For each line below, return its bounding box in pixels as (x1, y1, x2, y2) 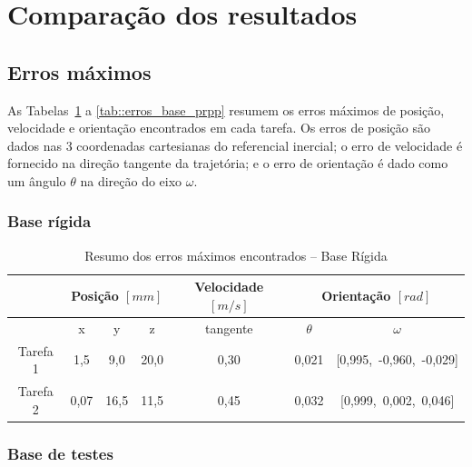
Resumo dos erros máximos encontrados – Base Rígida (84, 245, 388, 264)
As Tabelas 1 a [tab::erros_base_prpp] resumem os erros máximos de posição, (7, 100, 445, 119)
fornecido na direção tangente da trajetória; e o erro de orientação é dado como (7, 154, 448, 173)
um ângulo (7, 171, 66, 190)
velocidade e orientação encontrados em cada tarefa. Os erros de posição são (7, 118, 431, 137)
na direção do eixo (80, 171, 182, 190)
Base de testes (7, 442, 113, 464)
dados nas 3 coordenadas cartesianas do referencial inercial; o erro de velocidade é (7, 135, 463, 154)
